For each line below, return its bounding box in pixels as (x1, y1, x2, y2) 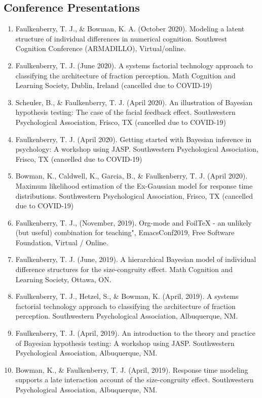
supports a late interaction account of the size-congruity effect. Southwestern (15, 374, 254, 385)
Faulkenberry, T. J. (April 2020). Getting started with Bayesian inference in (15, 134, 252, 144)
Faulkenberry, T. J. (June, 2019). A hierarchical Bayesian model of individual (15, 254, 256, 264)
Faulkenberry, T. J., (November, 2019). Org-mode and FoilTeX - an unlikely (15, 217, 252, 228)
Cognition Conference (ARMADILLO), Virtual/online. (15, 43, 186, 54)
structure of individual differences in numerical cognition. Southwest (15, 33, 228, 43)
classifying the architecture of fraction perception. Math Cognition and (15, 70, 236, 80)
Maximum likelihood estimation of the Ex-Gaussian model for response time (15, 180, 253, 191)
